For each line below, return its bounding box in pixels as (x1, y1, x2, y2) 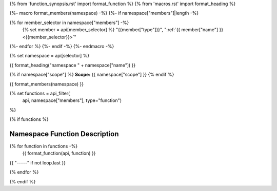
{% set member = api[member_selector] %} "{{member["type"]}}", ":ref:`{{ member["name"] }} (22, 27, 223, 33)
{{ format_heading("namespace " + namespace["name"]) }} (9, 62, 136, 68)
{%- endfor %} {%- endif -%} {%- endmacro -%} (9, 43, 114, 49)
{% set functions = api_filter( (9, 90, 70, 96)
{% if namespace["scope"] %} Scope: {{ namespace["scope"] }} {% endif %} (9, 72, 174, 78)
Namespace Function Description (9, 130, 119, 138)
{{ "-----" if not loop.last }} (9, 159, 66, 166)
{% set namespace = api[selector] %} (9, 53, 90, 59)
